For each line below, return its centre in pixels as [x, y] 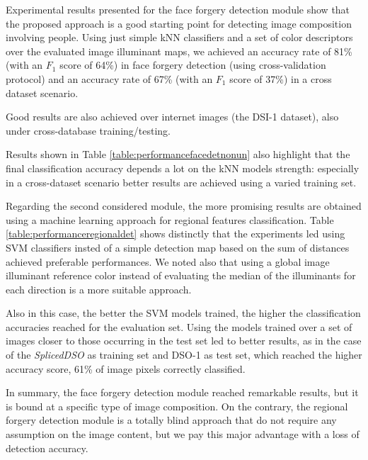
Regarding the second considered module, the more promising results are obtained [184, 206]
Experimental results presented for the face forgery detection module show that [178, 9]
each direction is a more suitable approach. [99, 289]
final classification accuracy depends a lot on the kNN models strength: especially [183, 168]
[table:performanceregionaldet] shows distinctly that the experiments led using [176, 234]
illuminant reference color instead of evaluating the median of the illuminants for [181, 275]
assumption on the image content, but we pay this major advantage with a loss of [183, 434]
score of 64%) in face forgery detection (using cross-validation [193, 65]
